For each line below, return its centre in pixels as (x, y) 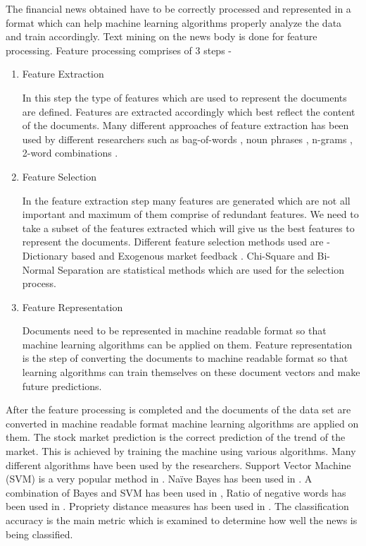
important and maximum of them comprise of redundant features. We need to (190, 214)
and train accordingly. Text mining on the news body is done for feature (162, 36)
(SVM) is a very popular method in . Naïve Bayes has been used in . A (159, 479)
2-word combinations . (70, 153)
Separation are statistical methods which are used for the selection (201, 269)
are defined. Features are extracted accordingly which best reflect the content (189, 111)
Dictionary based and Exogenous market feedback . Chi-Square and (168, 255)
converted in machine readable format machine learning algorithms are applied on (182, 423)
